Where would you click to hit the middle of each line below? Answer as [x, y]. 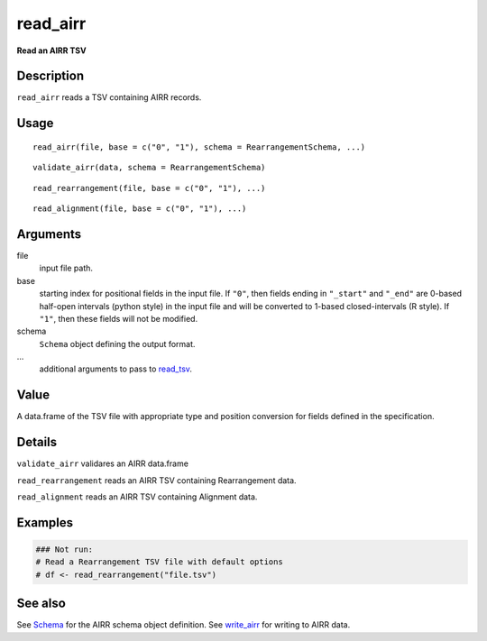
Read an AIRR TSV [51, 50]
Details [37, 442]
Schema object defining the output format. [117, 343]
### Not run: [64, 549]
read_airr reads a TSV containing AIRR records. [109, 97]
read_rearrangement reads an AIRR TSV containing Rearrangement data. [156, 480]
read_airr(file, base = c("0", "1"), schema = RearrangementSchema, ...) [199, 147]
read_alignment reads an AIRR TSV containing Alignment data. [137, 497]
